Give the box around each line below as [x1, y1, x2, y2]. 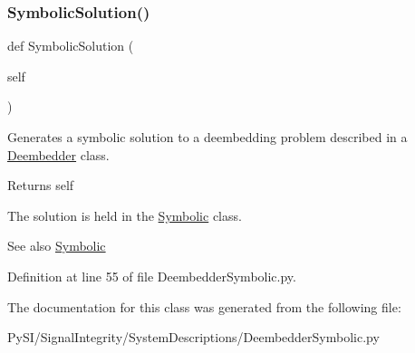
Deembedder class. [7, 145, 110, 164]
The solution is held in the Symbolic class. [7, 205, 242, 224]
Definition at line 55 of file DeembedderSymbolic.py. [7, 266, 296, 285]
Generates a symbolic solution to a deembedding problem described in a [7, 128, 408, 146]
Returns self [7, 176, 74, 195]
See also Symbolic [7, 236, 106, 255]
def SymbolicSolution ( [7, 36, 134, 55]
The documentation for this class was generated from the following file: [7, 297, 401, 316]
